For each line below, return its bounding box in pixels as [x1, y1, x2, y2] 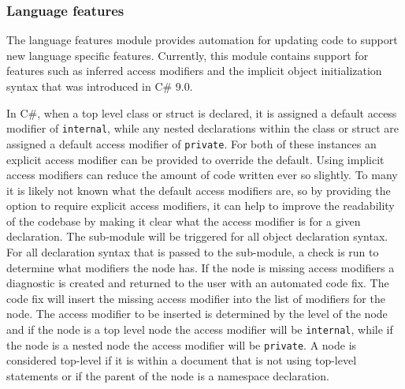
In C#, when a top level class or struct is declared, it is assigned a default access [6, 104, 397, 121]
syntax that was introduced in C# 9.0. [6, 78, 193, 94]
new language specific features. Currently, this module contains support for [6, 47, 369, 63]
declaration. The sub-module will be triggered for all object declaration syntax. [6, 228, 388, 245]
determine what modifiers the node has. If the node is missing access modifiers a [6, 259, 395, 275]
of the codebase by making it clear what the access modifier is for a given [6, 212, 361, 229]
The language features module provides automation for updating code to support [6, 32, 398, 48]
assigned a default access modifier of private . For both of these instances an [6, 135, 377, 151]
